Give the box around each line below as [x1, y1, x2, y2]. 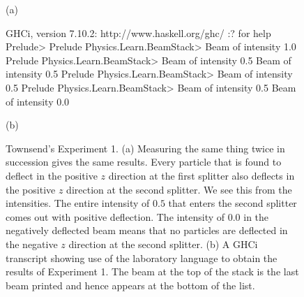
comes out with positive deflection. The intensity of [6, 209, 225, 224]
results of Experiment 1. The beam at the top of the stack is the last [6, 264, 299, 279]
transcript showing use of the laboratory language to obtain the [6, 250, 278, 265]
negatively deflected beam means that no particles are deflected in [6, 223, 288, 238]
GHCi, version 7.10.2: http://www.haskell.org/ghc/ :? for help [6, 25, 271, 40]
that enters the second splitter [168, 196, 297, 210]
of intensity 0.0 [6, 94, 70, 108]
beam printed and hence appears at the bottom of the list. [6, 277, 255, 292]
